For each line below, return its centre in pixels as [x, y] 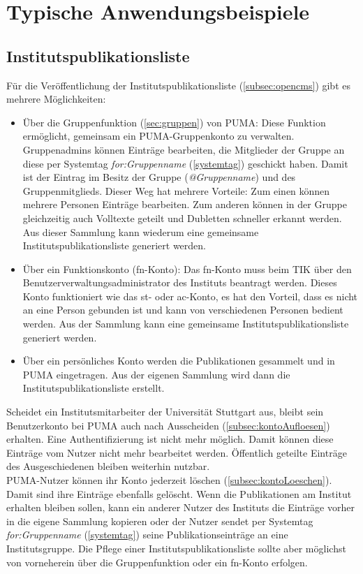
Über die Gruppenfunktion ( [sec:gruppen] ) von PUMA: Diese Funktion [174, 122]
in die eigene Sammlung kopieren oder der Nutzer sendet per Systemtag [160, 521]
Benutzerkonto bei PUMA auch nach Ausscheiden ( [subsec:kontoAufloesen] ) [168, 425]
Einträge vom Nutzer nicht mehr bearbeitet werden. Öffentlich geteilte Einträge [177, 452]
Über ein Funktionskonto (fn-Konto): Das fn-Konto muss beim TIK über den [187, 268]
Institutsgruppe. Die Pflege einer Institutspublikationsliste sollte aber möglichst [176, 548]
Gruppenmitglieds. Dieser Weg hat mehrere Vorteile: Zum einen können [176, 190]
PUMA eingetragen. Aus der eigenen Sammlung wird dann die [156, 374]
